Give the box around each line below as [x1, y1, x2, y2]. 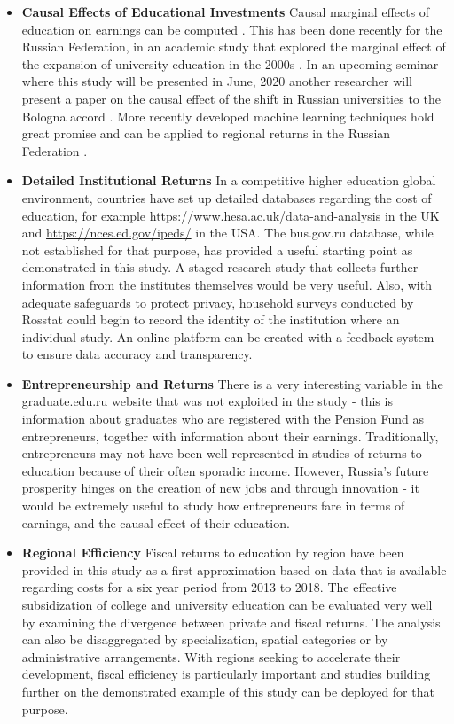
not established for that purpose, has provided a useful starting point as [21, 240, 413, 259]
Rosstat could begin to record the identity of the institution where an [21, 310, 400, 329]
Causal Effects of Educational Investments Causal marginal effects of [21, 3, 430, 20]
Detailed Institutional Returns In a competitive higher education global [21, 171, 436, 190]
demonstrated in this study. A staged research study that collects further [21, 258, 419, 276]
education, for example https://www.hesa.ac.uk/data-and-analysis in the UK [21, 206, 440, 224]
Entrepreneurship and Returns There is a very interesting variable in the [21, 374, 443, 393]
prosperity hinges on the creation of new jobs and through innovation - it [21, 479, 419, 497]
